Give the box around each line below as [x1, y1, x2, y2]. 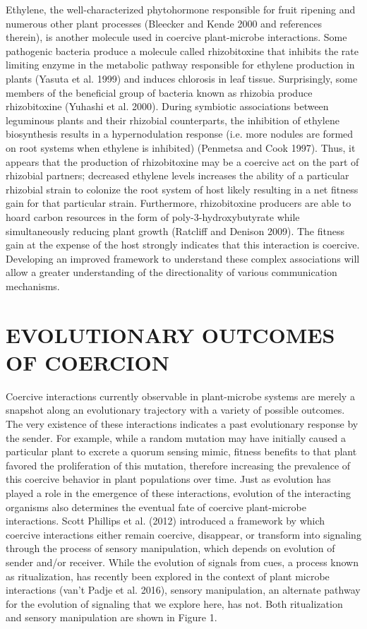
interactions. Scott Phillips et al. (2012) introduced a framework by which [6, 513, 325, 528]
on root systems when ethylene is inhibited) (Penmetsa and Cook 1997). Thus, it [6, 140, 356, 155]
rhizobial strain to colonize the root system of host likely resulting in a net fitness [6, 181, 359, 196]
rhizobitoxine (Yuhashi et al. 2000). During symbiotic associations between [6, 99, 329, 114]
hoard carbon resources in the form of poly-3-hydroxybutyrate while [6, 209, 300, 224]
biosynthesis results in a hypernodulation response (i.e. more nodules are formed [6, 126, 354, 141]
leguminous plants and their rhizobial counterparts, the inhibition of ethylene [6, 112, 339, 127]
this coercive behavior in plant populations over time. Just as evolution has [6, 472, 331, 486]
